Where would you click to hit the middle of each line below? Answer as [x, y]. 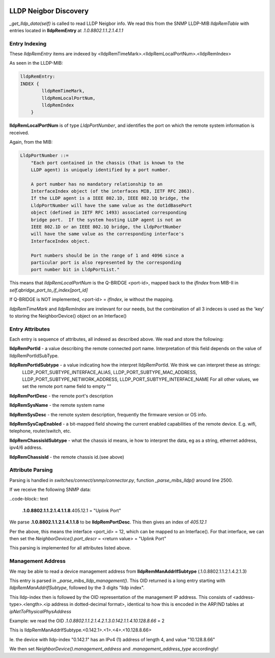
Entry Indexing [28, 43]
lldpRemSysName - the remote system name [57, 405]
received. [19, 133]
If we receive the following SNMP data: [50, 490]
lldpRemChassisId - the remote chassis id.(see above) [67, 457]
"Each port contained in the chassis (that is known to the [107, 163]
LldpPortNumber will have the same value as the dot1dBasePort [112, 205]
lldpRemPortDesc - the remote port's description [61, 396]
